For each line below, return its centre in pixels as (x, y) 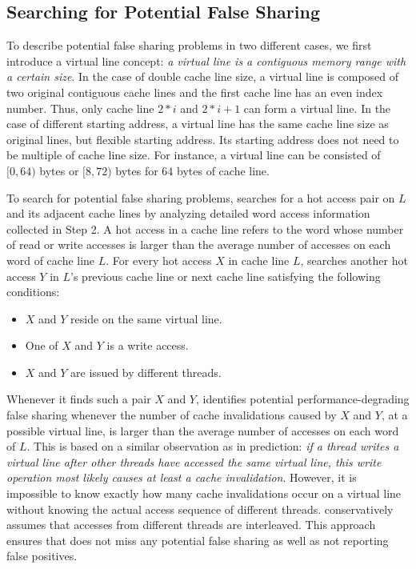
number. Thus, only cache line (80, 108)
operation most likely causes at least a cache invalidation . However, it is (182, 477)
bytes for (137, 170)
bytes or (59, 170)
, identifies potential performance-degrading (303, 399)
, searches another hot (354, 260)
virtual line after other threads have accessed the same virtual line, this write (194, 461)
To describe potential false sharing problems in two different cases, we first (189, 45)
